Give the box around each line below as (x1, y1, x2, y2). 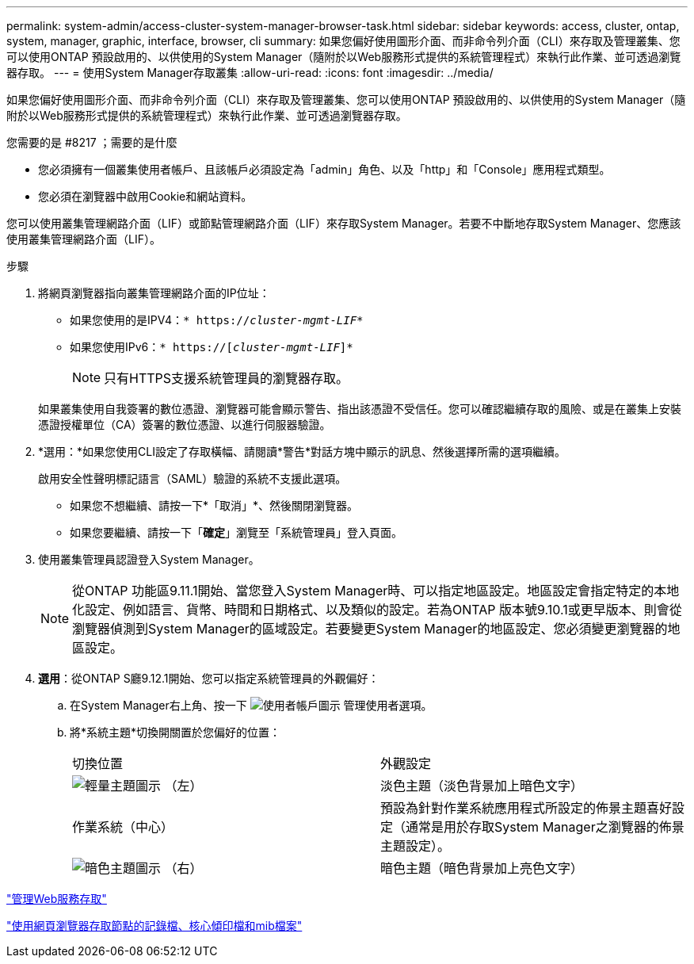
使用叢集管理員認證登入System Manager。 (38, 553, 260, 566)
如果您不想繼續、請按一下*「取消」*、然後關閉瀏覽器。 (70, 499, 359, 512)
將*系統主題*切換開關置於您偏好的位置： (70, 725, 281, 739)
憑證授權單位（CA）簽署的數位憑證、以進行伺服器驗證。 (38, 418, 331, 431)
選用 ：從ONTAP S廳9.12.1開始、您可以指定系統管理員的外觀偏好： (38, 671, 379, 685)
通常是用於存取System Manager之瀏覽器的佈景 (406, 819, 684, 835)
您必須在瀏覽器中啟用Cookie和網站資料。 (38, 189, 253, 203)
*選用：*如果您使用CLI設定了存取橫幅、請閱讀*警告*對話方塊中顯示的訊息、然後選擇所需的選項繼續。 (38, 445, 566, 458)
